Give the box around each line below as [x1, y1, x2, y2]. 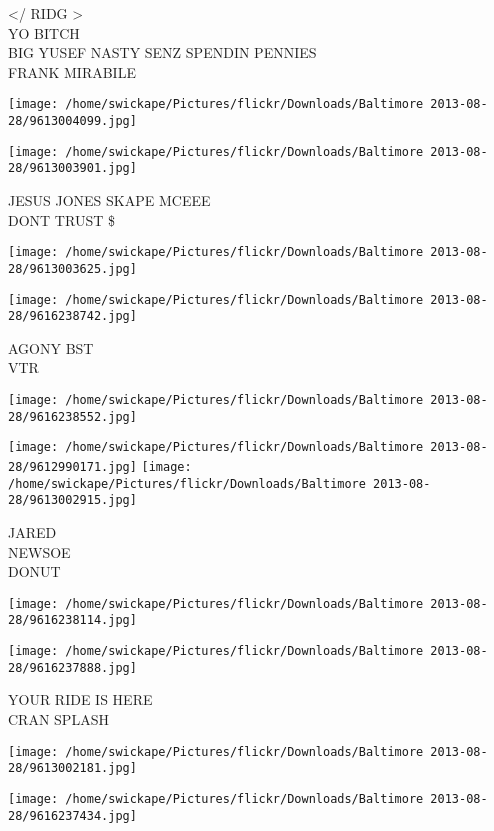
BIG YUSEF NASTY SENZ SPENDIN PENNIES [8, 42, 317, 63]
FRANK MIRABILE [8, 61, 136, 82]
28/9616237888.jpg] [8, 660, 137, 675]
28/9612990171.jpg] [8, 459, 137, 474]
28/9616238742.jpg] [8, 309, 137, 324]
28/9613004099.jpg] [8, 114, 137, 129]
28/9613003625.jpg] [8, 261, 137, 276]
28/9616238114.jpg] [8, 613, 137, 628]
